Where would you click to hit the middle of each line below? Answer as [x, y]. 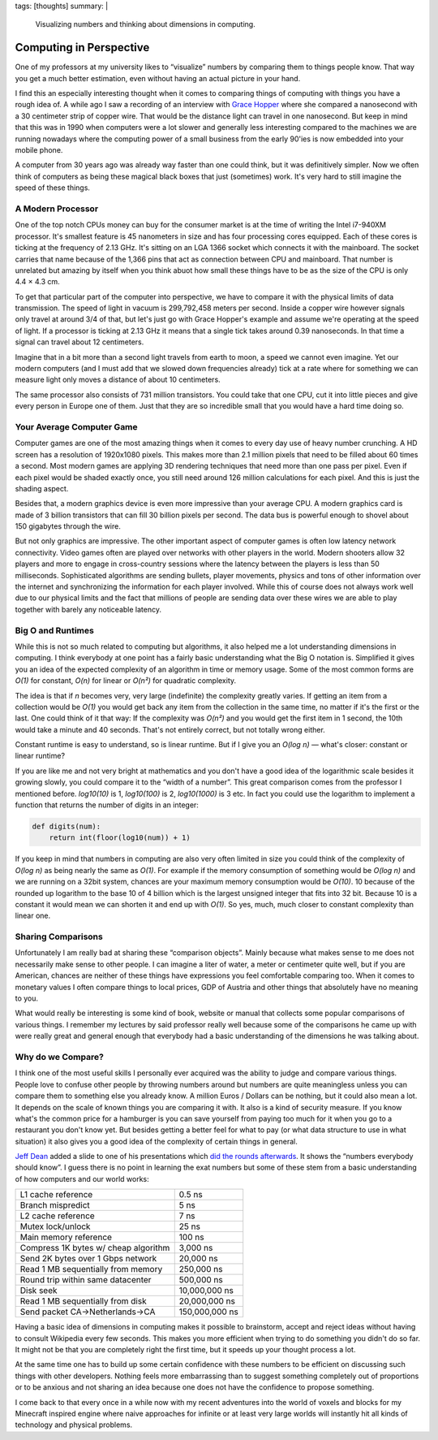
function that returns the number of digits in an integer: [107, 805]
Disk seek [39, 1291]
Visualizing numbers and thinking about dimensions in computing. [145, 24]
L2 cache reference [57, 1216]
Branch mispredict [55, 1205]
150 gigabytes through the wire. [68, 526]
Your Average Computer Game [76, 426]
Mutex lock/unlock [55, 1226]
